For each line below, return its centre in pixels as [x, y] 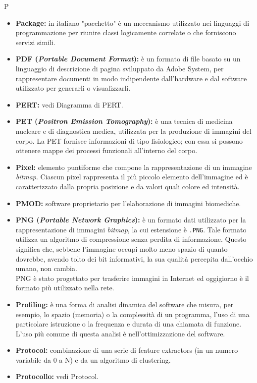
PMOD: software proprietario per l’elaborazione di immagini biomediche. [128, 203]
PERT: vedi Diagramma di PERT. [69, 104]
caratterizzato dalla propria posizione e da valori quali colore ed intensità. [128, 186]
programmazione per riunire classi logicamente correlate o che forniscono [126, 32]
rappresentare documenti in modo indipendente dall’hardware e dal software [131, 78]
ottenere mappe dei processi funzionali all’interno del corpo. [106, 150]
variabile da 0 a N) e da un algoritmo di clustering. [93, 359]
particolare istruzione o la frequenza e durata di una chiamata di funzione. [128, 324]
